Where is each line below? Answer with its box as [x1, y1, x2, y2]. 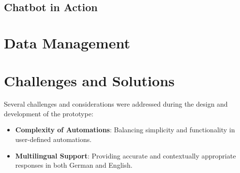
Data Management [4, 32, 130, 52]
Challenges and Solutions [4, 71, 175, 91]
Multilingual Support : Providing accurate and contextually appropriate [15, 150, 236, 160]
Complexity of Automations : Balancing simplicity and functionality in [15, 125, 235, 135]
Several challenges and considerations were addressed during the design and [4, 99, 228, 109]
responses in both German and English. [15, 160, 133, 170]
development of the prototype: [4, 108, 93, 118]
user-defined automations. [15, 134, 92, 144]
